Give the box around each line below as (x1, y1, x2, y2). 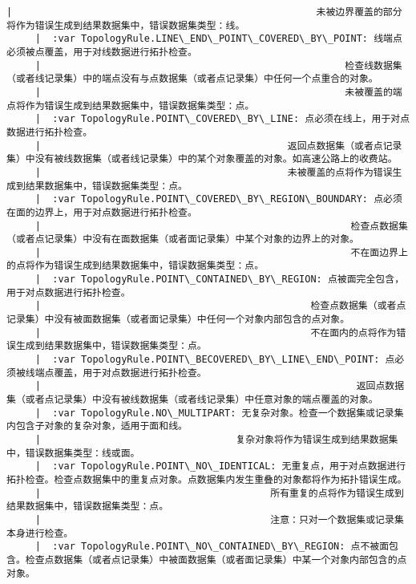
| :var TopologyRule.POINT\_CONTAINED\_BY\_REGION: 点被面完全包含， (34, 274, 405, 286)
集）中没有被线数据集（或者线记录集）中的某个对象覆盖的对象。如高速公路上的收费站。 (6, 153, 398, 165)
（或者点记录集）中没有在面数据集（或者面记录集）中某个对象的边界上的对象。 (6, 233, 359, 245)
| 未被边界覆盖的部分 (6, 6, 402, 18)
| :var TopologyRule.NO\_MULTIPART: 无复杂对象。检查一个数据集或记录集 (34, 407, 404, 419)
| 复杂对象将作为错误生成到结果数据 (34, 434, 389, 445)
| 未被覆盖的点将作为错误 (34, 166, 393, 178)
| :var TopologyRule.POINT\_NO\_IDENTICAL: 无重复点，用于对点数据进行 (34, 460, 406, 472)
